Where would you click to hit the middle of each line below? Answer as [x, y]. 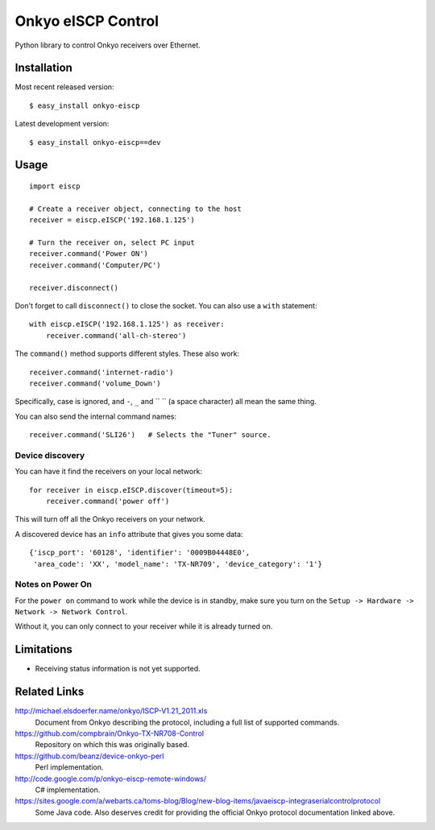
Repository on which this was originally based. [112, 745]
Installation [43, 68]
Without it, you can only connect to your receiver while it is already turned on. [144, 626]
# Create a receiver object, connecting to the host [135, 209]
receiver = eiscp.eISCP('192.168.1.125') [112, 220]
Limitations [43, 649]
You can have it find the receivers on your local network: [109, 472]
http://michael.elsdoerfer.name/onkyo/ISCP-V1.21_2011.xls [111, 711]
